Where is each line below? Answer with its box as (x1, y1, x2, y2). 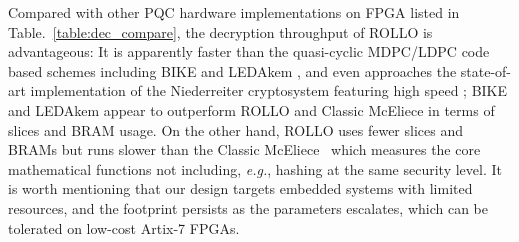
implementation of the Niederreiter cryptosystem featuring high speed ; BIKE (30, 80, 508, 101)
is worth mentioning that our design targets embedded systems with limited (8, 178, 473, 199)
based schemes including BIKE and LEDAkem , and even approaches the (8, 60, 457, 81)
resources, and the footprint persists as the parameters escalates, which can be (8, 197, 488, 218)
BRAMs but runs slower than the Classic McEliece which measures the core (8, 139, 481, 160)
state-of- (460, 60, 512, 81)
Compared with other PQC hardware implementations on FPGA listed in (8, 2, 460, 22)
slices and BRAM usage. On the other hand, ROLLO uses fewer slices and (8, 119, 463, 140)
